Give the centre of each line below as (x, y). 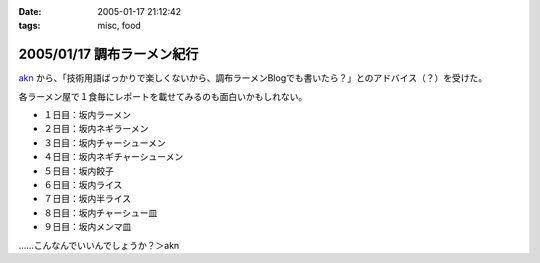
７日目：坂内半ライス (87, 199)
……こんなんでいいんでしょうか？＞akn (99, 245)
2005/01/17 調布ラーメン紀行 (108, 54)
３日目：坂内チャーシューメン (105, 142)
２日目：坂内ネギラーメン (96, 129)
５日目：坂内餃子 (78, 171)
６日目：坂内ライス (83, 185)
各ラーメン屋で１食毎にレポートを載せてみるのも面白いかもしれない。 (163, 96)
